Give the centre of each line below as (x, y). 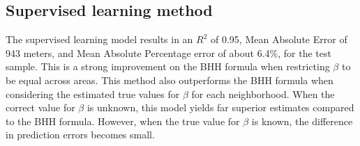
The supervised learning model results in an (99, 39)
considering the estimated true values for (93, 94)
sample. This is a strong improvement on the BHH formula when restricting (168, 66)
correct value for (40, 107)
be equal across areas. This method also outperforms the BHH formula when (170, 80)
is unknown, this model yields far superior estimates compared (220, 107)
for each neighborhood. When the (263, 94)
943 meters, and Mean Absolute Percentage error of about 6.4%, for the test (168, 52)
